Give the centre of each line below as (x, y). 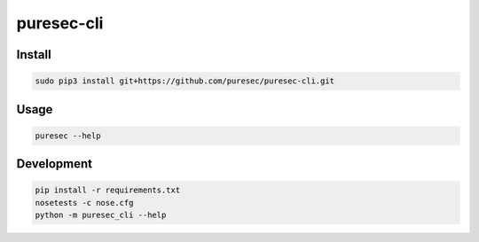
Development (55, 164)
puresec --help (68, 136)
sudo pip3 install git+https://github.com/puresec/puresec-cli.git (185, 81)
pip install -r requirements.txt (108, 190)
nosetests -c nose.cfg (84, 203)
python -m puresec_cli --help (101, 215)
